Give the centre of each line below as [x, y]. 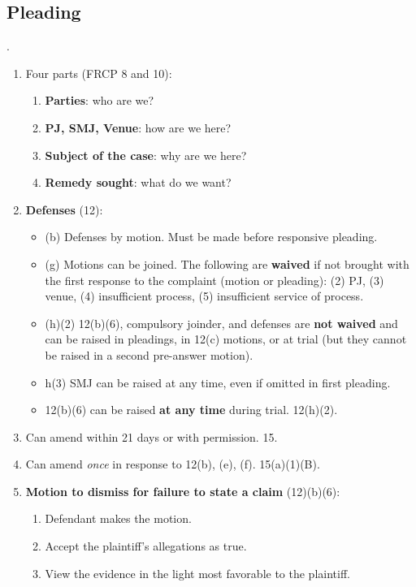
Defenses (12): [64, 209]
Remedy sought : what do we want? [138, 182]
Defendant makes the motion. [118, 518]
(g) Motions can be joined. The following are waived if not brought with [227, 263]
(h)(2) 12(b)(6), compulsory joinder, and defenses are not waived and [221, 323]
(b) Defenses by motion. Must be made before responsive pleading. [211, 237]
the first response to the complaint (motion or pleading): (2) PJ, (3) [214, 280]
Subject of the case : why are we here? [146, 155]
